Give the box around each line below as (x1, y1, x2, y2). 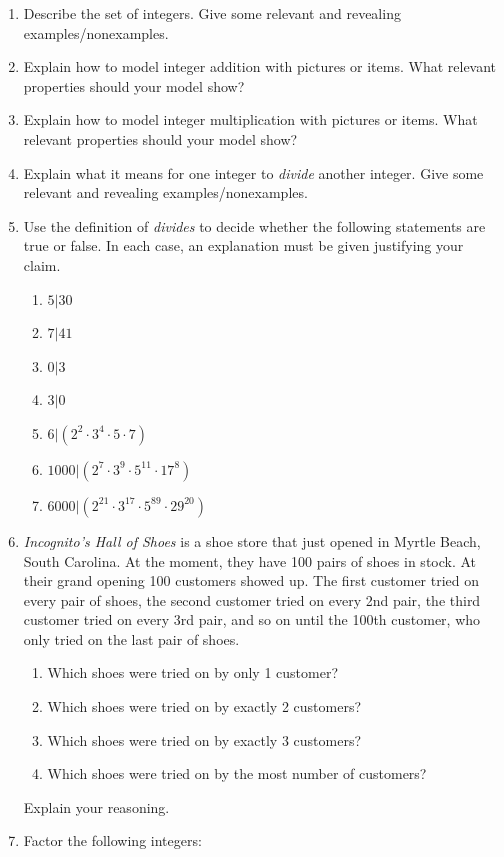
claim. (23, 254, 61, 275)
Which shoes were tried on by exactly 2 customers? (47, 696, 362, 717)
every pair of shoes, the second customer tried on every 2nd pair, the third (23, 589, 481, 610)
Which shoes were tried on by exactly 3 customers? (47, 729, 362, 750)
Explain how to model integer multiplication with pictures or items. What (23, 109, 478, 130)
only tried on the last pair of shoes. (23, 628, 240, 649)
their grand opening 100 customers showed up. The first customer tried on (23, 570, 480, 591)
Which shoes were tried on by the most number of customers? (47, 763, 427, 784)
